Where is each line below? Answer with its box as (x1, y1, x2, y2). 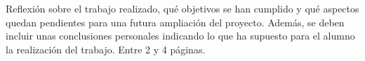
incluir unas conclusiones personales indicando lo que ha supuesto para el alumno (6, 28, 355, 43)
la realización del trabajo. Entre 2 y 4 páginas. (6, 42, 206, 56)
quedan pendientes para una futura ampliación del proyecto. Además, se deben (6, 15, 345, 29)
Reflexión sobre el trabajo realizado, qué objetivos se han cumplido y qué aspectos (6, 1, 359, 15)
